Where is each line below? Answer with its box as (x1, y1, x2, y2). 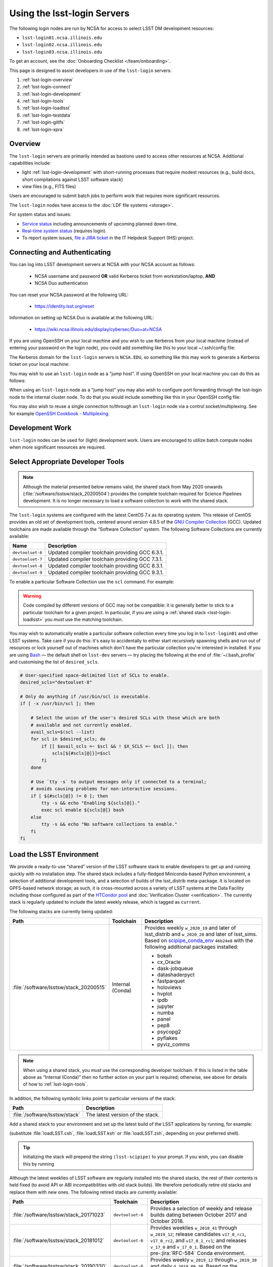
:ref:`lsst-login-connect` (22, 84, 72, 90)
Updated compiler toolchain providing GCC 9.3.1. (48, 569, 164, 576)
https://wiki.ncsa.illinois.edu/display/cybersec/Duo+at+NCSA (34, 326, 162, 332)
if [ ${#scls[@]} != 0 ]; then (30, 793, 108, 799)
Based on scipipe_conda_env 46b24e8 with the (144, 937, 253, 944)
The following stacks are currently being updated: (9, 908, 113, 914)
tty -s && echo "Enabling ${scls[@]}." (41, 800, 140, 806)
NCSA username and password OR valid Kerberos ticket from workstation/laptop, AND (34, 273, 215, 279)
